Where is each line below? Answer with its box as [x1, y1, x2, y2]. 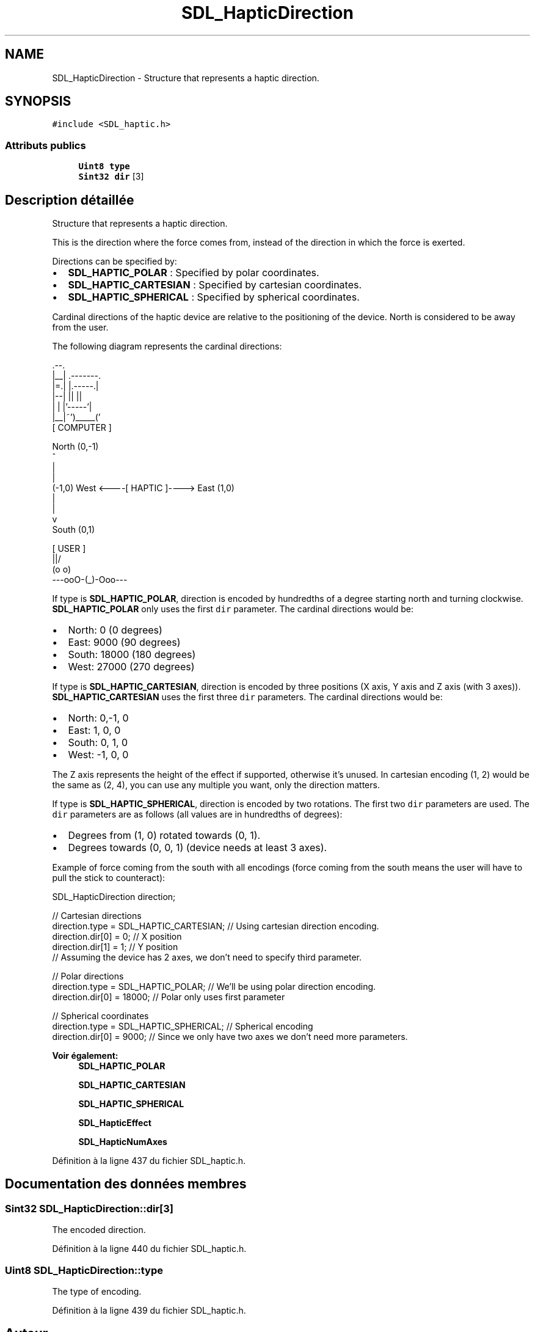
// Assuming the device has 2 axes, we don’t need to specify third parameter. [52, 952, 362, 963]
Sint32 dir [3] [78, 171, 144, 182]
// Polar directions [52, 971, 124, 982]
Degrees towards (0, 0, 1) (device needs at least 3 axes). [68, 841, 327, 854]
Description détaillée [5, 192, 134, 208]
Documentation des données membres [5, 1176, 247, 1192]
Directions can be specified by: [52, 256, 177, 267]
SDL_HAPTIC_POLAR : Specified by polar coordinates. [68, 266, 319, 279]
